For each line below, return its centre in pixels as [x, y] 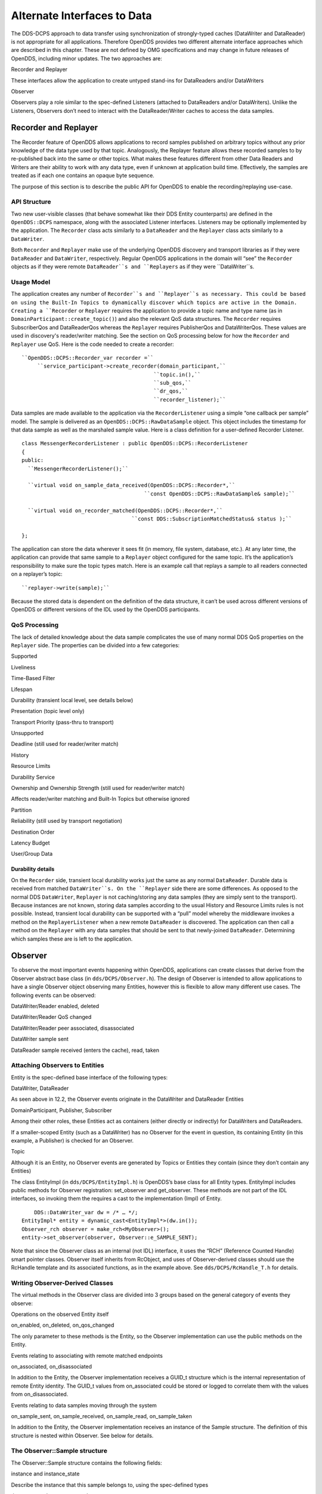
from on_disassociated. [40, 1394]
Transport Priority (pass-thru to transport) [63, 722]
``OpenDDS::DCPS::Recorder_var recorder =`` [88, 358]
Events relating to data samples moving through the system [84, 1405]
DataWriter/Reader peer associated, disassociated [72, 1028]
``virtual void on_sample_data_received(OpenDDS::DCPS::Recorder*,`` [131, 485]
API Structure [31, 202]
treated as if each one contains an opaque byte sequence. [83, 176]
